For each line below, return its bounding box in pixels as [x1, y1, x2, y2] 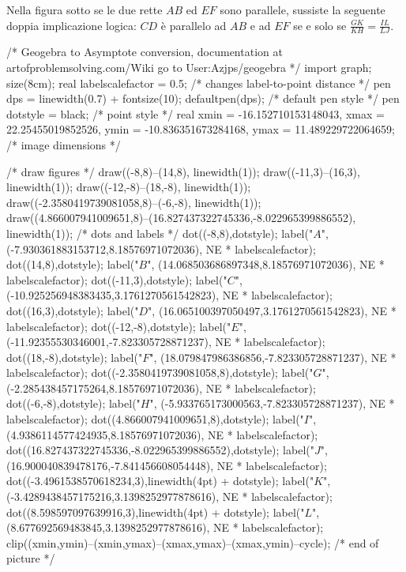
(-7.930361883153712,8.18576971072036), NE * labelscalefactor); [6, 240, 316, 257]
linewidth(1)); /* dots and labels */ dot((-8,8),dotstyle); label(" [6, 224, 314, 241]
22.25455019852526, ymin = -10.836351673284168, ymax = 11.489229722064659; [6, 121, 395, 137]
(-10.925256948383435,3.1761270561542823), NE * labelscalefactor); [6, 287, 333, 303]
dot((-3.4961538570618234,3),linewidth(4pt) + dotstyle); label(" [6, 472, 314, 489]
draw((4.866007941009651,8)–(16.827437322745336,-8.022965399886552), [6, 209, 356, 226]
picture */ [6, 550, 55, 566]
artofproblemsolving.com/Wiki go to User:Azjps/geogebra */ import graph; [6, 59, 372, 76]
